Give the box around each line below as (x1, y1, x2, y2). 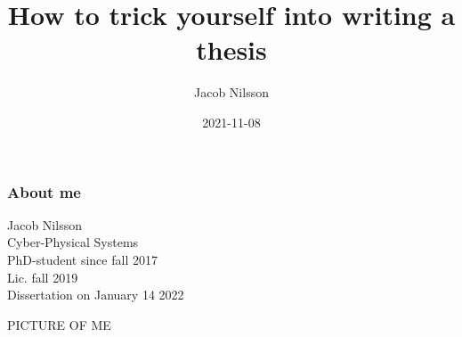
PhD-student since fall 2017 (7, 250, 158, 268)
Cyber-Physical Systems (7, 233, 139, 251)
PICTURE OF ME (7, 315, 111, 333)
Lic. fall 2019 (7, 267, 78, 286)
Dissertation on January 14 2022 (7, 285, 184, 304)
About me (7, 180, 81, 202)
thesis (196, 31, 267, 68)
